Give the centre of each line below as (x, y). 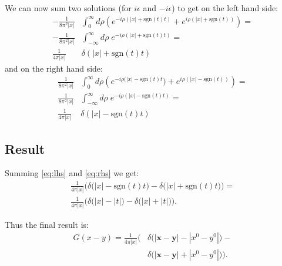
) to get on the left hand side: (225, 8)
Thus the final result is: (47, 224)
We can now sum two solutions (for (68, 8)
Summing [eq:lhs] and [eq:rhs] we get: (72, 173)
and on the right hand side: (54, 68)
